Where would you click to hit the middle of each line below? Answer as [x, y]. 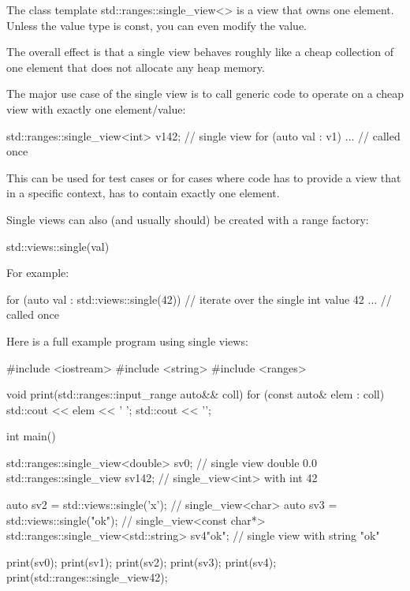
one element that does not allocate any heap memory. [136, 67]
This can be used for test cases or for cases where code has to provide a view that [204, 177]
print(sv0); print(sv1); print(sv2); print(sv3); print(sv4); [142, 561]
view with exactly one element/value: [96, 108]
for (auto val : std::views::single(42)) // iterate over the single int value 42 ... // [199, 299]
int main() [31, 436]
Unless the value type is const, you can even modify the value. [157, 25]
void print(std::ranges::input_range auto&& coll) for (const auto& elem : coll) [196, 394]
